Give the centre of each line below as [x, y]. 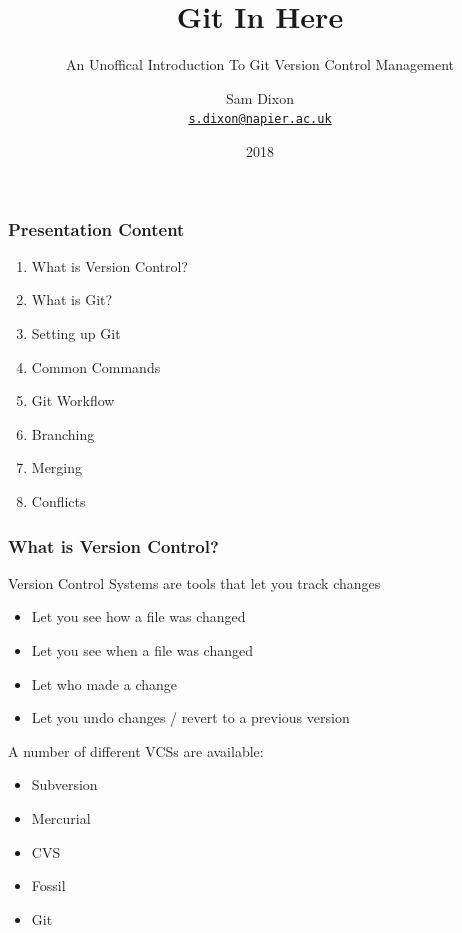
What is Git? [72, 299]
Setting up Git [76, 333]
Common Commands [96, 366]
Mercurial [61, 817]
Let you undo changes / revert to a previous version [190, 717]
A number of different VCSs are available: [136, 750]
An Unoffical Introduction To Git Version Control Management [260, 64]
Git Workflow [73, 400]
